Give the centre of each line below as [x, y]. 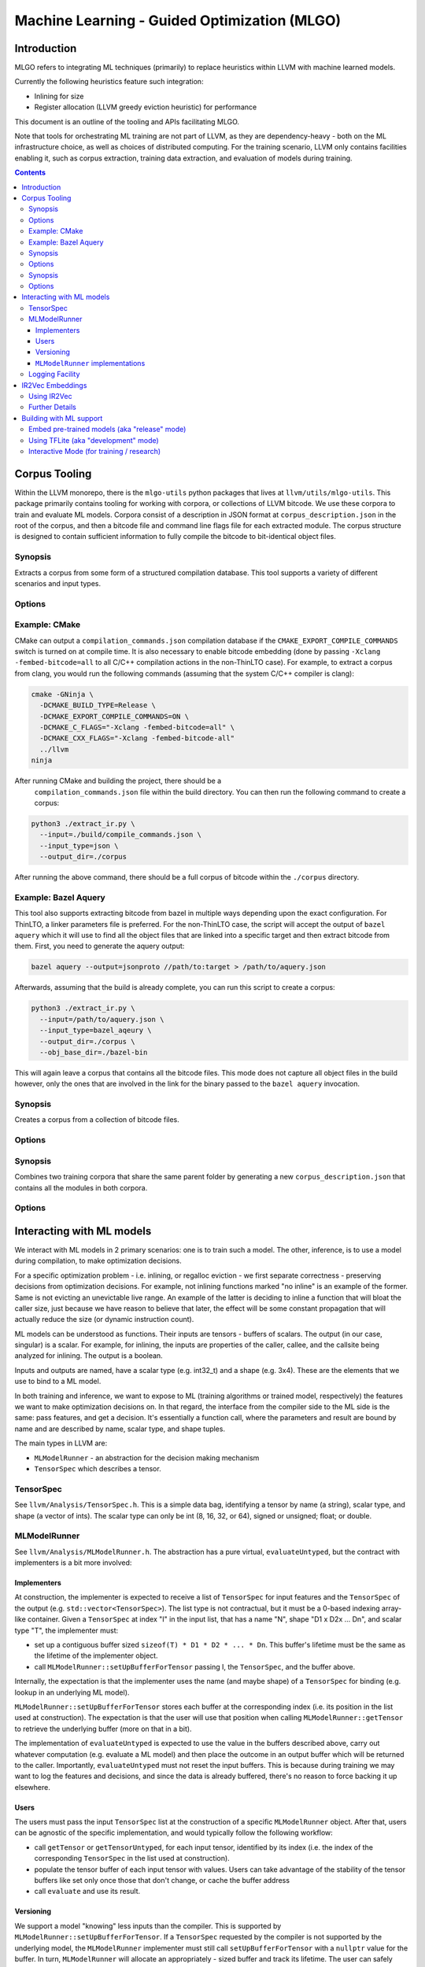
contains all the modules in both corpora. [81, 1187]
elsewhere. [32, 1787]
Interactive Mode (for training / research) [95, 451]
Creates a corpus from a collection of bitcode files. [97, 1120]
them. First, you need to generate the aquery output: [100, 946]
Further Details [52, 407]
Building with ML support [62, 418]
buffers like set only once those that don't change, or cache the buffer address [162, 1880]
